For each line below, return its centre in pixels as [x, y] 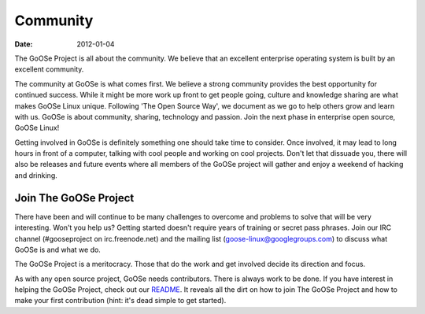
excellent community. [49, 69]
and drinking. [36, 175]
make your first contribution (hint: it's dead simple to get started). [120, 301]
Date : [24, 44]
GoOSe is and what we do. [58, 249]
